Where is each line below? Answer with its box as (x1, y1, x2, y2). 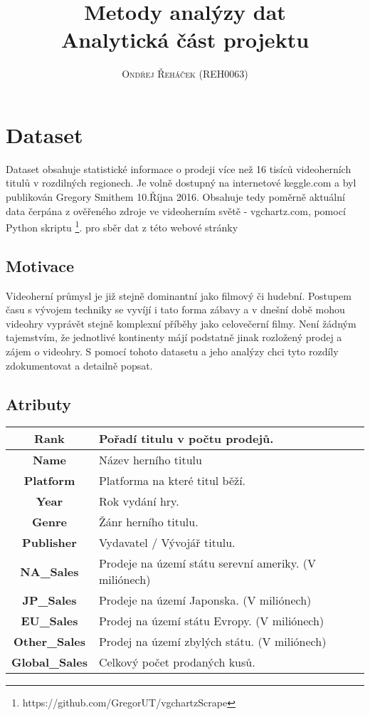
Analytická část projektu (60, 25, 310, 54)
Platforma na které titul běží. (98, 472, 246, 489)
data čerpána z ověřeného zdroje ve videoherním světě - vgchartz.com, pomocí (6, 203, 346, 218)
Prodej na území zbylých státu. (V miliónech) (98, 633, 327, 650)
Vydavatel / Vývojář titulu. (98, 534, 236, 551)
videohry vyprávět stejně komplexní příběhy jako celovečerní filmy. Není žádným (6, 315, 356, 330)
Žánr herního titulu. (98, 513, 199, 531)
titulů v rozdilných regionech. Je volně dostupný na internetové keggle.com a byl (6, 175, 356, 190)
